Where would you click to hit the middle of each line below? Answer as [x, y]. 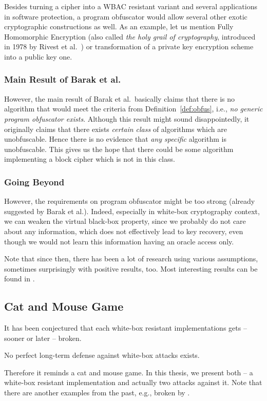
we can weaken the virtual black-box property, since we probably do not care [125, 221]
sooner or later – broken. [43, 338]
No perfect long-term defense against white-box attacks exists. [102, 355]
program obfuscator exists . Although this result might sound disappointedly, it [127, 118]
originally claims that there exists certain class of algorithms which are [116, 129]
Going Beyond [34, 182]
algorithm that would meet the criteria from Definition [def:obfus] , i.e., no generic [133, 109]
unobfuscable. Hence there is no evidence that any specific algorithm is [115, 139]
